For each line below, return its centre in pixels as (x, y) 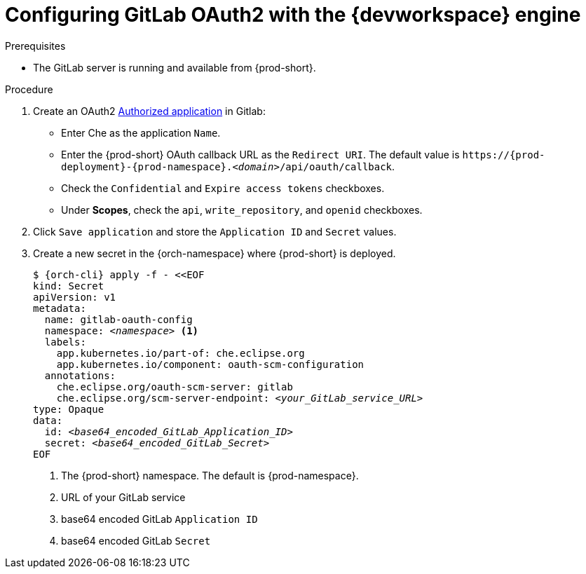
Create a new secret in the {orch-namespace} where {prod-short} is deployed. (214, 253)
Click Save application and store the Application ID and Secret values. (215, 231)
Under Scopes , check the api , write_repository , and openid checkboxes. (242, 210)
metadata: (60, 308)
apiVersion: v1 (75, 297)
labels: (65, 342)
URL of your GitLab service (123, 497)
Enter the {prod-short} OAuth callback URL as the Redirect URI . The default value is (260, 154)
